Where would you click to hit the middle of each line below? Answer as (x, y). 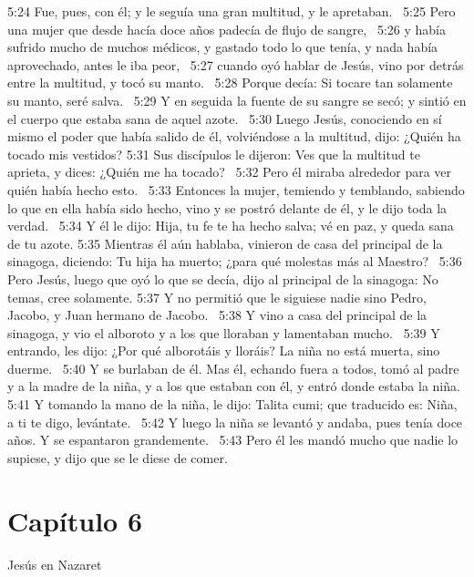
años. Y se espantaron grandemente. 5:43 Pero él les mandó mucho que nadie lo (233, 440)
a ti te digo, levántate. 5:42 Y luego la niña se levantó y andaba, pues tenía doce (235, 422)
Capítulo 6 (75, 520)
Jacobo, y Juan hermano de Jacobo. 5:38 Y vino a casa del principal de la (217, 315)
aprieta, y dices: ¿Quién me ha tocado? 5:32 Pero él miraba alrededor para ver (230, 172)
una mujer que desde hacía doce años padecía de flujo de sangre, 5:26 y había (227, 29)
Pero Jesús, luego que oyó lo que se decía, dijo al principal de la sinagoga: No (223, 278)
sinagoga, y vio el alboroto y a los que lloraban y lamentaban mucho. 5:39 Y (224, 332)
